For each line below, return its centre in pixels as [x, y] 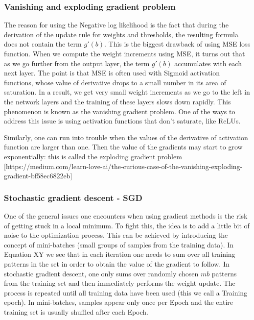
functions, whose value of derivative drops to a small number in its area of [115, 82]
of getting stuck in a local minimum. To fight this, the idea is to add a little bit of [127, 225]
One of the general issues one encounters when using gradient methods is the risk [126, 215]
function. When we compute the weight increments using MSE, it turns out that [125, 53]
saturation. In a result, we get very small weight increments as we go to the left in [127, 92]
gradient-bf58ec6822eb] [38, 176]
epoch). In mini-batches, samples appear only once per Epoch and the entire [118, 302]
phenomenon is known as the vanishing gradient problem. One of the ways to [120, 111]
